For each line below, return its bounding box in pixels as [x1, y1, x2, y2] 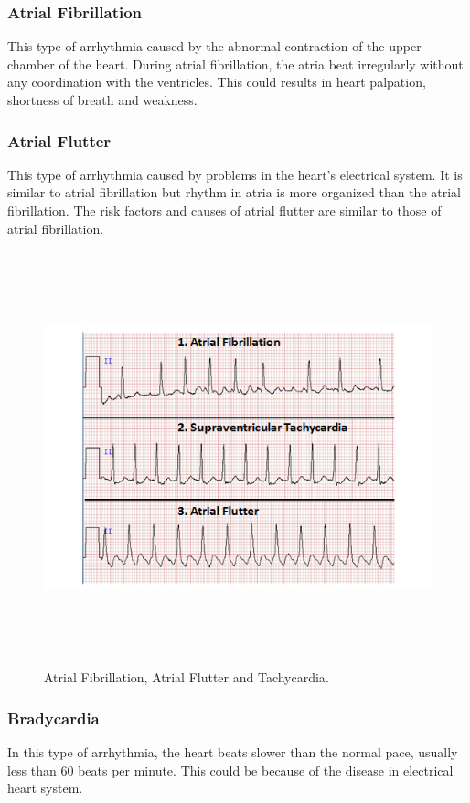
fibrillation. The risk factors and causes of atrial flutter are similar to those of [7, 201, 442, 219]
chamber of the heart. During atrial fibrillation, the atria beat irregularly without [7, 54, 464, 73]
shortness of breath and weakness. [7, 90, 198, 109]
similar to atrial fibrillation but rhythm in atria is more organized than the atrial [7, 183, 461, 202]
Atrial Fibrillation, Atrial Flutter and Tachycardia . [44, 668, 329, 687]
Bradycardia [7, 706, 100, 729]
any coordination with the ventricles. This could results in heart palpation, [7, 72, 426, 91]
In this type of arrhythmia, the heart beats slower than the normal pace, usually [7, 743, 458, 762]
